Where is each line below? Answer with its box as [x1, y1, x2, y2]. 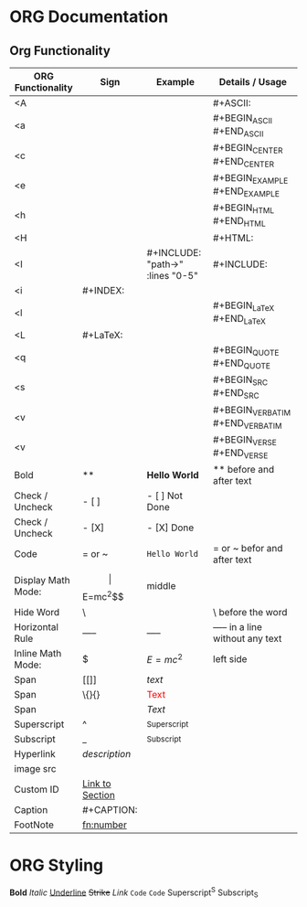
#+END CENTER [213, 155, 275, 169]
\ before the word [213, 605, 288, 618]
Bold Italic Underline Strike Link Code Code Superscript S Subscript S [9, 885, 259, 900]
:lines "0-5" [146, 269, 198, 282]
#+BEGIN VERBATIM [213, 403, 291, 418]
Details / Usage [218, 76, 288, 88]
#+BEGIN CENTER [213, 142, 283, 156]
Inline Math [14, 646, 62, 659]
